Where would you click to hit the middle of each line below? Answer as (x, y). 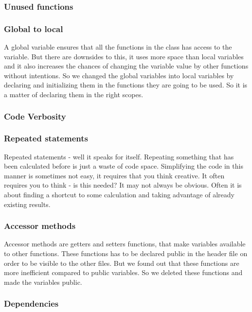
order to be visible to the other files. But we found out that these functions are (122, 263)
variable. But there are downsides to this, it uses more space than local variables (124, 56)
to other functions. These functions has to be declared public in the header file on (126, 253)
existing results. (27, 204)
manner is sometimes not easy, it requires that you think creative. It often (114, 175)
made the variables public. (43, 282)
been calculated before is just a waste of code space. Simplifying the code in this (124, 166)
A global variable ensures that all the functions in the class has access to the (118, 47)
